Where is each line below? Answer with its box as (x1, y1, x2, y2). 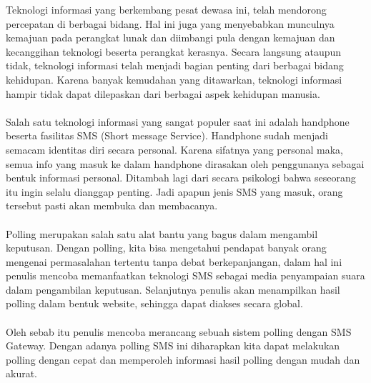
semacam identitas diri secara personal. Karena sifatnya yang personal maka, (6, 141, 343, 156)
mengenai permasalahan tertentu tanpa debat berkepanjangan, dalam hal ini (6, 254, 342, 269)
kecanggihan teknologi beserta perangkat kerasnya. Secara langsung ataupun (6, 44, 342, 59)
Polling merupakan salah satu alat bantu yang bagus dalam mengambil (6, 226, 318, 241)
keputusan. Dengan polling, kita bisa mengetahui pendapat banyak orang (6, 240, 327, 255)
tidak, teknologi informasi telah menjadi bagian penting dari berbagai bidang (6, 58, 344, 73)
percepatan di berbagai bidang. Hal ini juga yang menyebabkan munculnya (6, 16, 335, 31)
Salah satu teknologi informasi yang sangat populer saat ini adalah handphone (6, 114, 350, 129)
